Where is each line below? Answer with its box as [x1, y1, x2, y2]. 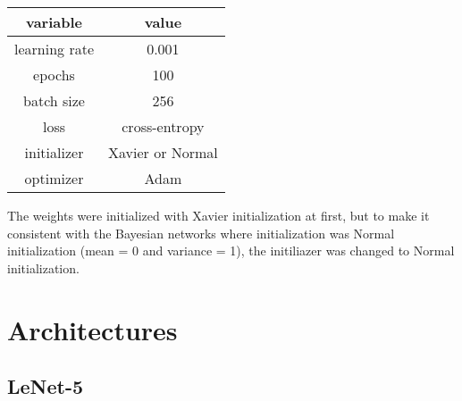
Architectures [7, 311, 178, 347]
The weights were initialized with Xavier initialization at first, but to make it [7, 206, 430, 224]
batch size [23, 90, 85, 111]
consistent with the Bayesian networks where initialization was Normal [7, 223, 395, 242]
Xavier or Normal [108, 142, 218, 163]
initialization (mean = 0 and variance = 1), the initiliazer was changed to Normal [7, 241, 455, 260]
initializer [24, 142, 84, 163]
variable [25, 12, 83, 32]
